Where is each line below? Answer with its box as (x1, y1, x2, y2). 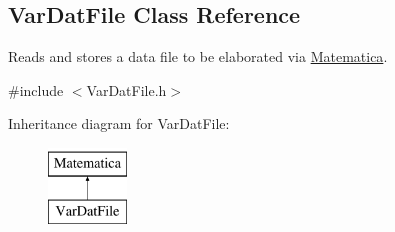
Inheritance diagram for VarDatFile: (8, 113, 230, 134)
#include (8, 79, 64, 100)
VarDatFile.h (86, 79, 167, 100)
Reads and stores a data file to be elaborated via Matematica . (8, 46, 388, 67)
